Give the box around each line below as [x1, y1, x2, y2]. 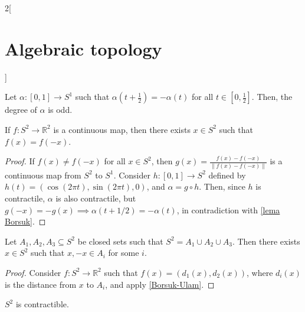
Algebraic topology [5, 36, 162, 60]
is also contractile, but [55, 191, 136, 204]
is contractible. [15, 298, 69, 310]
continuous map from [5, 168, 81, 181]
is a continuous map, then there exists [53, 123, 191, 135]
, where [246, 266, 273, 278]
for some [108, 246, 139, 259]
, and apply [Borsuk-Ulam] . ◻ [105, 278, 215, 290]
